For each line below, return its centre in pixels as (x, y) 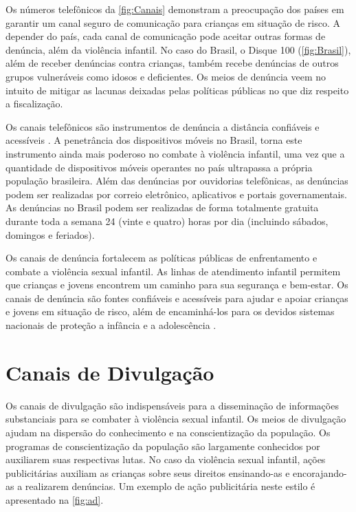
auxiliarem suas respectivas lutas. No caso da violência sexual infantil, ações (166, 459)
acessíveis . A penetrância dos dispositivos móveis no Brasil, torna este (154, 140)
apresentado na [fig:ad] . (55, 499)
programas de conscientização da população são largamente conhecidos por (163, 446)
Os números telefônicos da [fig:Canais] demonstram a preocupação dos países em (175, 9)
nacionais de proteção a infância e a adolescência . (111, 325)
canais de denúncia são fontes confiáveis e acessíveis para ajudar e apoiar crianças (177, 298)
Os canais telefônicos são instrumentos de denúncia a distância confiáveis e (163, 126)
